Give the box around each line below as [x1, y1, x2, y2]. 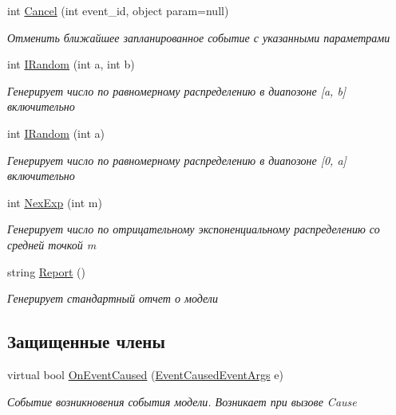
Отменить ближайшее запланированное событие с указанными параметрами [7, 29, 390, 45]
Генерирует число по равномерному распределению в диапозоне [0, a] [7, 151, 346, 168]
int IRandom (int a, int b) [7, 56, 135, 72]
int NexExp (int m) [7, 194, 102, 210]
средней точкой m [7, 236, 97, 253]
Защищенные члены [7, 329, 165, 354]
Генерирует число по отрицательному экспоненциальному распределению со [7, 221, 380, 237]
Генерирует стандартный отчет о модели [7, 290, 218, 307]
